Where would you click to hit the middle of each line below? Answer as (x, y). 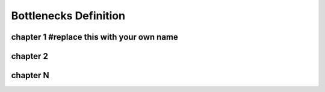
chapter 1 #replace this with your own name (95, 37)
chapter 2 (29, 56)
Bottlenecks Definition (68, 16)
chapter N (30, 75)
